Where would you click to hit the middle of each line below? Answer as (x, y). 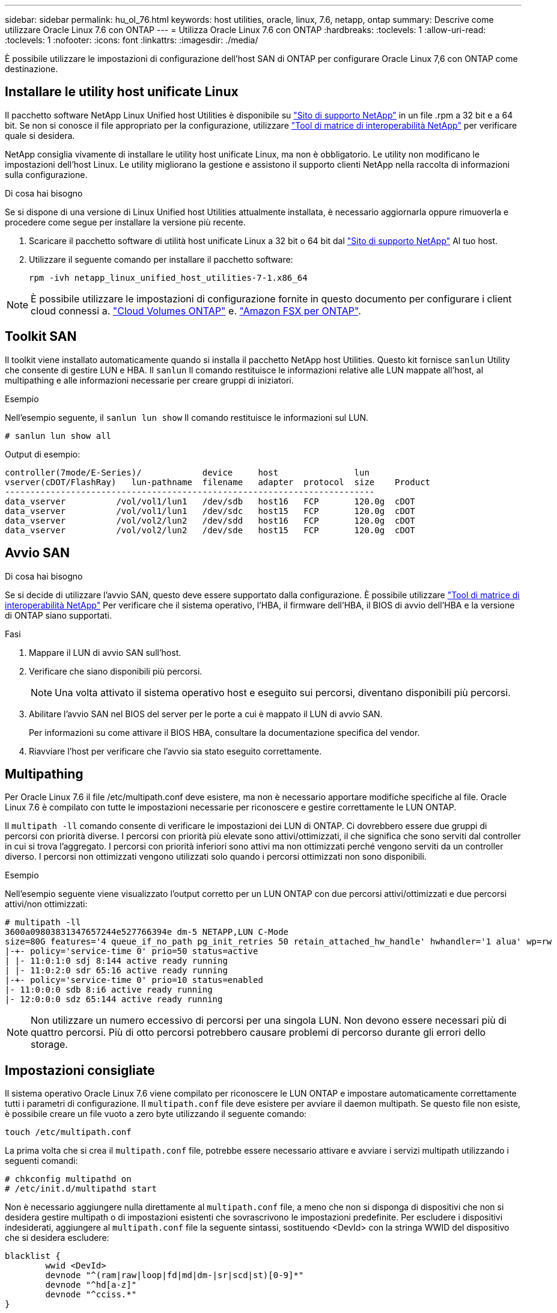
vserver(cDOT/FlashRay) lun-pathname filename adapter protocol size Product (218, 482)
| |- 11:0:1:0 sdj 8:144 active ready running (116, 961)
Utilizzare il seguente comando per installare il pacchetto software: (161, 259)
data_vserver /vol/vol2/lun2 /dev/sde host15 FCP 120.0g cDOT (210, 530)
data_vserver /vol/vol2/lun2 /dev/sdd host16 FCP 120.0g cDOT (210, 520)
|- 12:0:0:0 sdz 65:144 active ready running (114, 999)
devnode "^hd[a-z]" (91, 1285)
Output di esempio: (43, 454)
